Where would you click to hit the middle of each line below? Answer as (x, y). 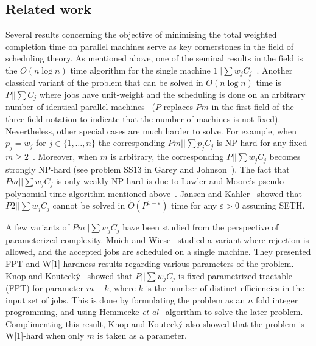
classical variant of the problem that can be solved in (104, 82)
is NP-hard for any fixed (262, 143)
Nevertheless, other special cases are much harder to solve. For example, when (151, 130)
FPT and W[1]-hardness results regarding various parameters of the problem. (150, 264)
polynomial (26, 193)
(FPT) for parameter (45, 288)
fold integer (277, 299)
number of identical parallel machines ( (80, 107)
